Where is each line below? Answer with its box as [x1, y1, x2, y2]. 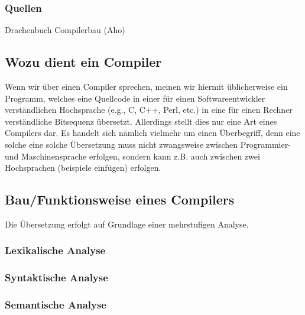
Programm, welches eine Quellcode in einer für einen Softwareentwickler [5, 92, 265, 104]
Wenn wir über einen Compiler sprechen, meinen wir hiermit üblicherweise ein [5, 80, 288, 93]
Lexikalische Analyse [5, 243, 106, 258]
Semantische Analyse [5, 297, 106, 312]
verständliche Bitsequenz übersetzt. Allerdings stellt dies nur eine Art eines [5, 115, 277, 127]
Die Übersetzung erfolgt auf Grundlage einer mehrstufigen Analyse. [5, 217, 249, 230]
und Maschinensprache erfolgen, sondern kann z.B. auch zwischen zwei [5, 150, 260, 162]
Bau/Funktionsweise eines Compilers [5, 190, 235, 209]
